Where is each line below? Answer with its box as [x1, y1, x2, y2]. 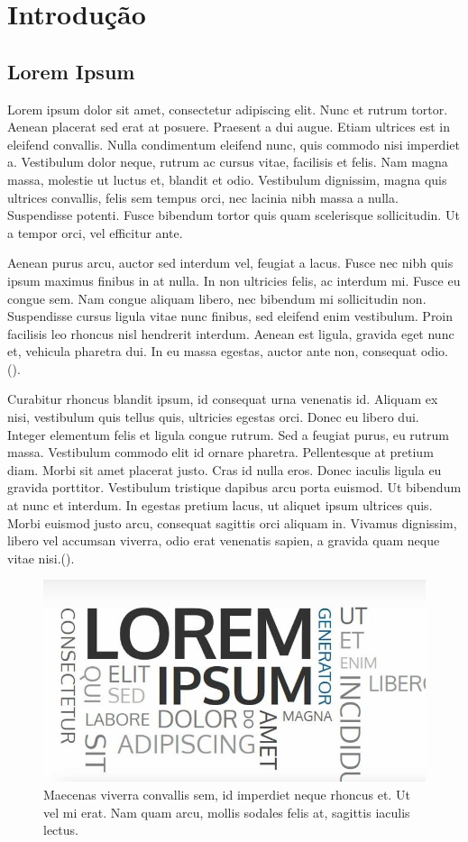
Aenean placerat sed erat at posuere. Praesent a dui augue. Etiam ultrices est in [7, 117, 450, 136]
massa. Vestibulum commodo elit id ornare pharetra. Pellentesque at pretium [7, 443, 434, 462]
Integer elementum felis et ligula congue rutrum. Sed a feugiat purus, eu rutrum [7, 425, 450, 444]
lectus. [43, 820, 78, 839]
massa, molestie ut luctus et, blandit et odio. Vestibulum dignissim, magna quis [7, 169, 447, 188]
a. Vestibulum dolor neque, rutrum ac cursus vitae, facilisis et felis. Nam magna [7, 152, 448, 171]
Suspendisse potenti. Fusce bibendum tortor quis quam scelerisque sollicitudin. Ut [7, 206, 460, 224]
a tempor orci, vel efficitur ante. [7, 223, 183, 242]
